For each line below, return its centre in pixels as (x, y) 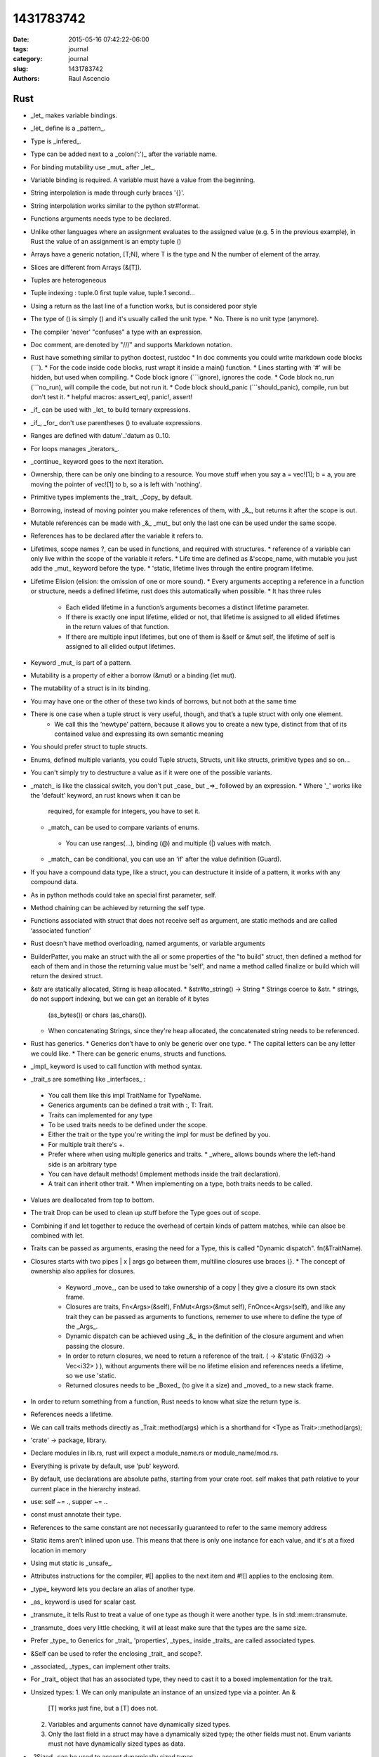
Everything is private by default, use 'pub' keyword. (105, 1466)
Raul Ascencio (89, 79)
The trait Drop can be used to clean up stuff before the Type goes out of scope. (146, 1213)
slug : (20, 69)
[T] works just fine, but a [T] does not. (103, 1709)
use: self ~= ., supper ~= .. (69, 1501)
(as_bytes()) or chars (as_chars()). (98, 1015)
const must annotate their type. (76, 1515)
